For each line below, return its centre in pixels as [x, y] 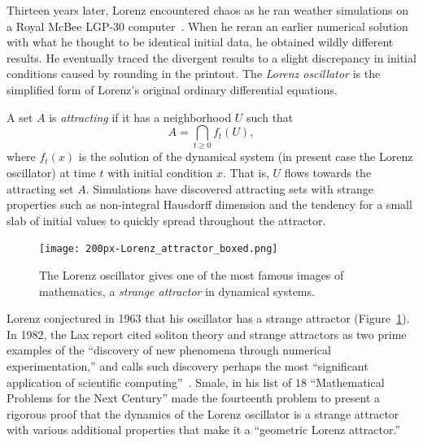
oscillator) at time [51, 173]
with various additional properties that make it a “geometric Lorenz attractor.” [204, 430]
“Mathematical [347, 382]
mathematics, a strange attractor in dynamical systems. [177, 291]
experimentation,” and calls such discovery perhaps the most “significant [188, 366]
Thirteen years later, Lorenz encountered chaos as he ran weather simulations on [207, 10]
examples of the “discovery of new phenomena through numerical [169, 350]
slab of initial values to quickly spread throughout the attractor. [166, 220]
